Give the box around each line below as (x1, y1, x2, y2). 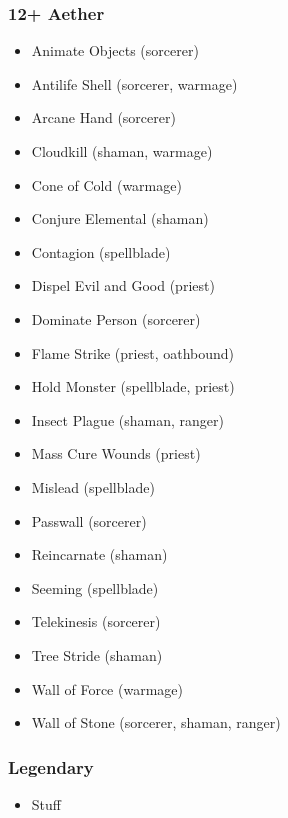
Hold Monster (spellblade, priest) (31, 376, 235, 397)
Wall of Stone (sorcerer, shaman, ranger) (31, 712, 281, 733)
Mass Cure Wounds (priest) (31, 443, 201, 464)
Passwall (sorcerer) (31, 510, 147, 531)
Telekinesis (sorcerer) (31, 611, 161, 632)
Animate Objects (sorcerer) (31, 40, 199, 61)
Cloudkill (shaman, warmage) (31, 141, 213, 161)
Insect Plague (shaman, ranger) (31, 409, 224, 430)
